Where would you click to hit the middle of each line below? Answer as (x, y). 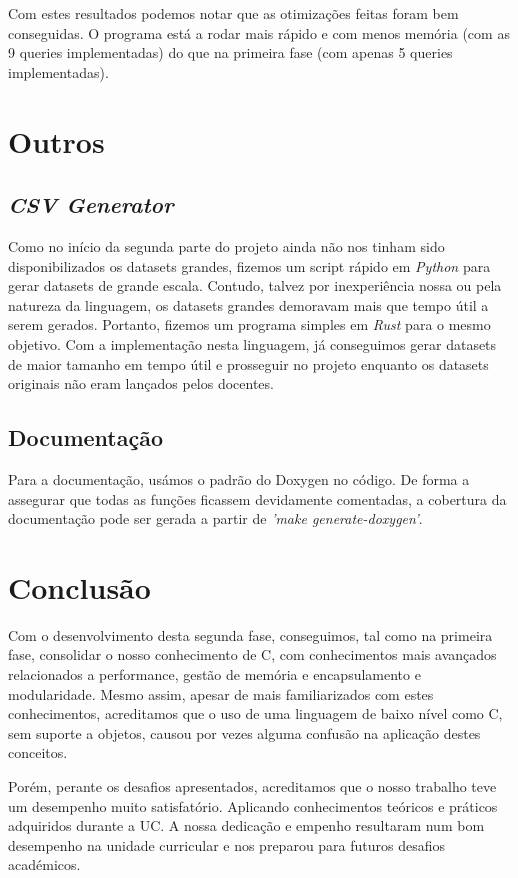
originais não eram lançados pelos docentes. (141, 383)
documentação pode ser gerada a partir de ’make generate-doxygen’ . (215, 518)
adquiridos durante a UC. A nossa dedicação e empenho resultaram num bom (246, 825)
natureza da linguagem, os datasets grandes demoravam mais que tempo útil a (248, 304)
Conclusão (79, 586)
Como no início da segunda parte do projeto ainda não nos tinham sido (226, 245)
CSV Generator (91, 204)
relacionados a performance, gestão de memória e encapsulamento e (214, 674)
